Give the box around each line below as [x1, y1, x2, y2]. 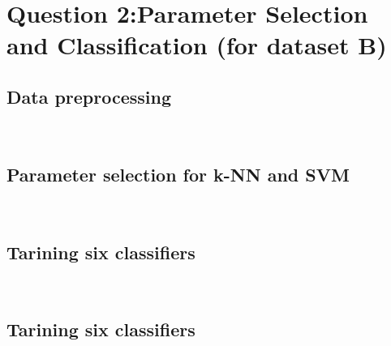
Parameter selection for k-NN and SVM [6, 161, 350, 186]
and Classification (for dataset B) [6, 28, 387, 62]
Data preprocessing [6, 83, 172, 109]
